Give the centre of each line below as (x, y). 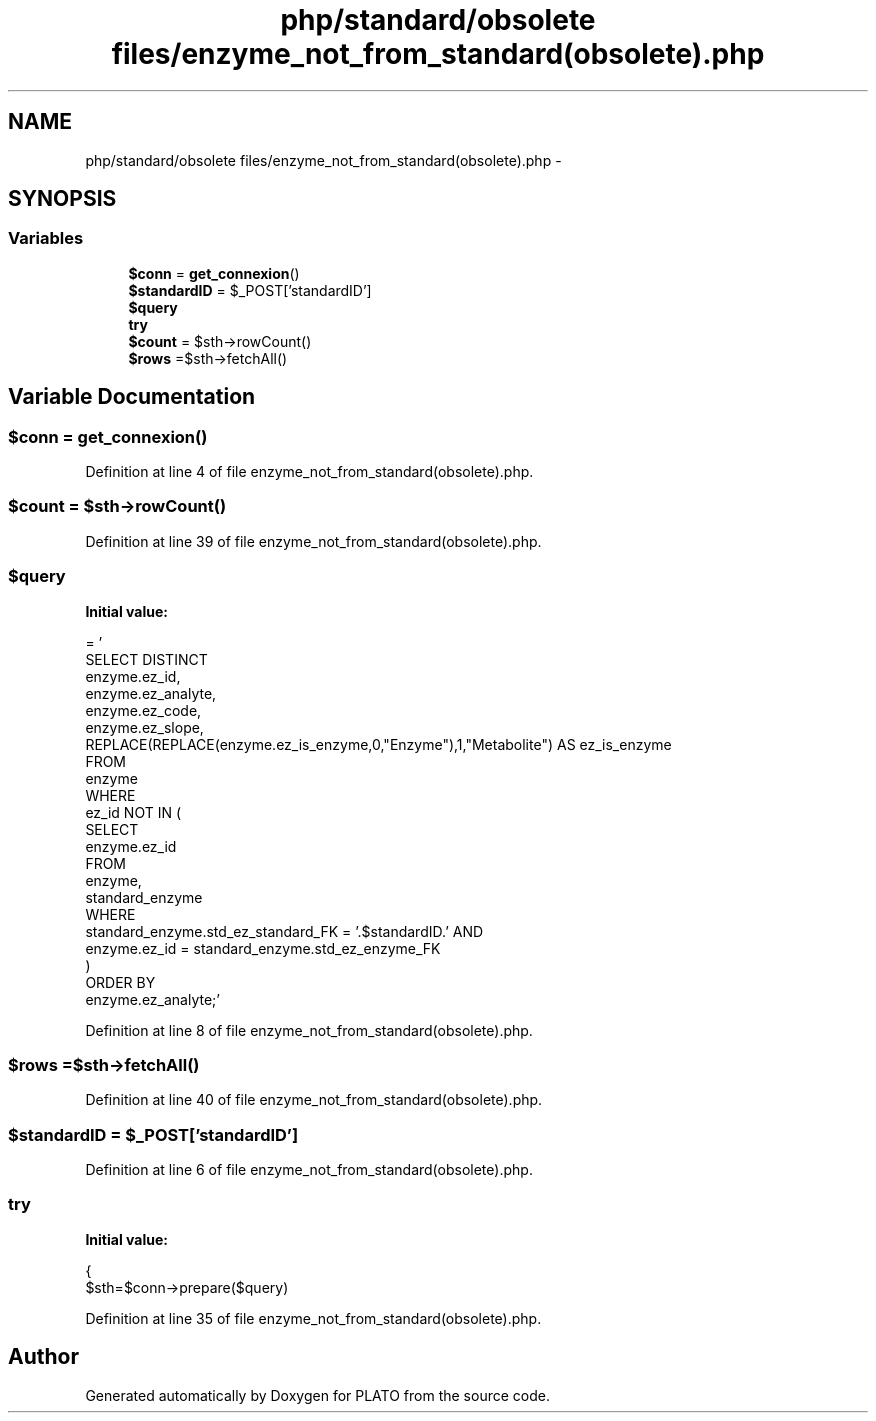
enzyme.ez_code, (143, 710)
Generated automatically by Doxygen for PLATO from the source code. (317, 1395)
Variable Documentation (132, 397)
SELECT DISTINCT (146, 659)
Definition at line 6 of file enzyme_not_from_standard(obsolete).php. (309, 1170)
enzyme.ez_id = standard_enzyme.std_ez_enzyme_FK (263, 948)
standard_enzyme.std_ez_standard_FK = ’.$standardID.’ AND (284, 931)
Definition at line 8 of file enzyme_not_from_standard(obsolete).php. (309, 1030)
